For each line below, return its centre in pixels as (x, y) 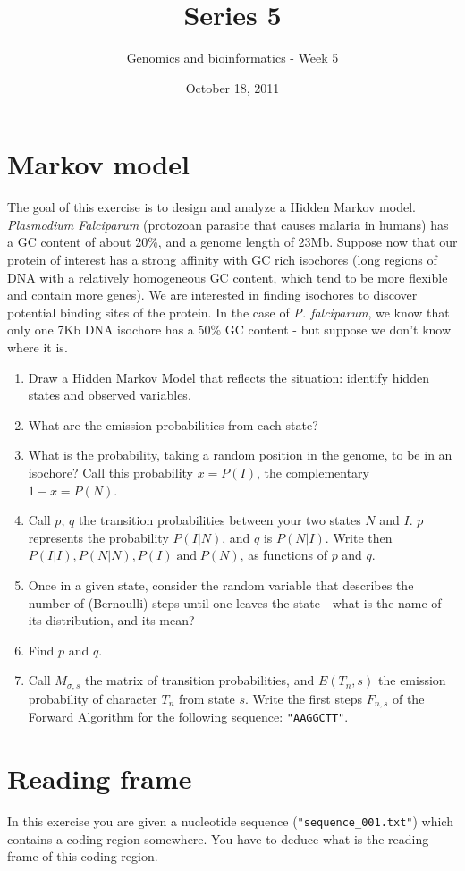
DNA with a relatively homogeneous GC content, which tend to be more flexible (228, 277)
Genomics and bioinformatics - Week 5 (232, 58)
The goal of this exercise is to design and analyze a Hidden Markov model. (211, 207)
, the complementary (313, 472)
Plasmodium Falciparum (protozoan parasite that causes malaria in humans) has (228, 224)
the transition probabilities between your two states (220, 520)
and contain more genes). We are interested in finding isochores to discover (212, 295)
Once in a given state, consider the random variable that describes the (221, 584)
